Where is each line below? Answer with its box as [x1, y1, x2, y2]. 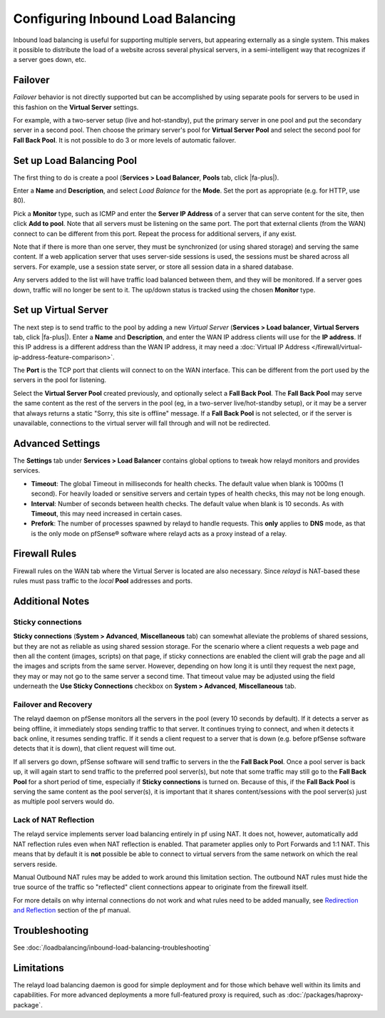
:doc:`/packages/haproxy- [287, 991, 364, 999]
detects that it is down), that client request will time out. [13, 744, 176, 753]
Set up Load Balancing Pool [13, 154, 137, 167]
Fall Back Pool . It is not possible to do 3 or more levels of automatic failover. [13, 135, 237, 144]
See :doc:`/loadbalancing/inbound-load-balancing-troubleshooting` [13, 943, 212, 952]
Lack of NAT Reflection [13, 815, 95, 825]
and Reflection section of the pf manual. [13, 906, 131, 915]
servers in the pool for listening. [13, 376, 107, 384]
